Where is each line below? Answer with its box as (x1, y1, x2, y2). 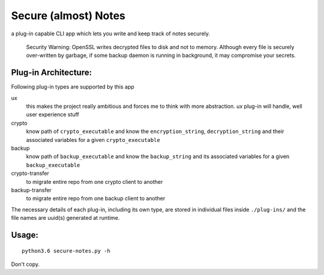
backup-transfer (11, 186, 52, 194)
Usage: (11, 229, 39, 240)
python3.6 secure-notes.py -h (22, 247, 111, 254)
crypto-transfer (11, 170, 49, 177)
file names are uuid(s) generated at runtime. (11, 214, 120, 222)
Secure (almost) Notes (11, 9, 126, 22)
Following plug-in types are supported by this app (11, 83, 134, 90)
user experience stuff (26, 111, 79, 118)
